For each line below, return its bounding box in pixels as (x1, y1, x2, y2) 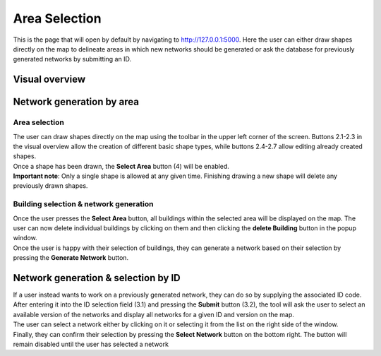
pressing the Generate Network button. (13, 254, 129, 262)
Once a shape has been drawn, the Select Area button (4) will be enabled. (13, 162, 229, 170)
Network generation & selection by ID (13, 272, 181, 284)
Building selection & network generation (13, 199, 154, 209)
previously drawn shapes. (13, 182, 88, 190)
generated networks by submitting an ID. (13, 55, 132, 64)
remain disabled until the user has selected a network (13, 340, 169, 349)
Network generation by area (13, 96, 139, 108)
